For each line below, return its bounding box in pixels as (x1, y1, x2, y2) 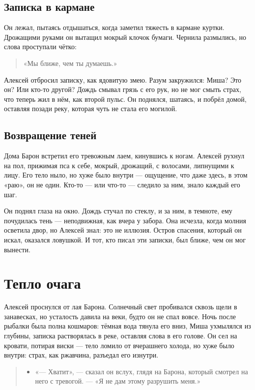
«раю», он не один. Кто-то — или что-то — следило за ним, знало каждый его (4, 179, 240, 189)
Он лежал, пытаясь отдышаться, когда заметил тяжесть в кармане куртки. (4, 22, 225, 32)
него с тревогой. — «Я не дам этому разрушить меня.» (35, 376, 201, 386)
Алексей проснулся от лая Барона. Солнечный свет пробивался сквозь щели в (4, 301, 237, 312)
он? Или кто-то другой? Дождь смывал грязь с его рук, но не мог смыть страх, (4, 84, 241, 94)
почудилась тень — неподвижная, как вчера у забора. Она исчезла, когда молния (4, 215, 246, 225)
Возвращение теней (4, 127, 97, 143)
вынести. (4, 244, 30, 254)
